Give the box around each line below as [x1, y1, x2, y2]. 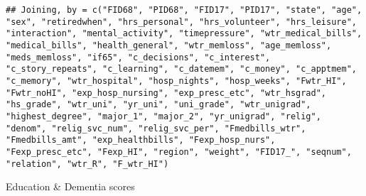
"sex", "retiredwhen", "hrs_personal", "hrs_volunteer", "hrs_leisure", [6, 16, 357, 27]
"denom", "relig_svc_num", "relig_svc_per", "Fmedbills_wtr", [6, 123, 306, 134]
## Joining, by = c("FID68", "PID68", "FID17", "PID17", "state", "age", [6, 5, 362, 15]
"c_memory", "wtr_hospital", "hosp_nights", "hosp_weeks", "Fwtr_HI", [6, 75, 347, 86]
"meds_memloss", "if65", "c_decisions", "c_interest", [6, 52, 271, 62]
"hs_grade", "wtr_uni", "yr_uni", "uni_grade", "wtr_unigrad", [6, 99, 311, 110]
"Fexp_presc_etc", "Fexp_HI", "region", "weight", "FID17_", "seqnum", [6, 146, 352, 157]
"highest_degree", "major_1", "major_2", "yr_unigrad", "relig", [6, 111, 321, 121]
